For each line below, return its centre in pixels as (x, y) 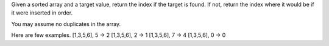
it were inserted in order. (42, 13)
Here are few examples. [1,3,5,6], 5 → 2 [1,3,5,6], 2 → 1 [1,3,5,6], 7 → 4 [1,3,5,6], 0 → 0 (119, 35)
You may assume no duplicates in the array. (66, 24)
